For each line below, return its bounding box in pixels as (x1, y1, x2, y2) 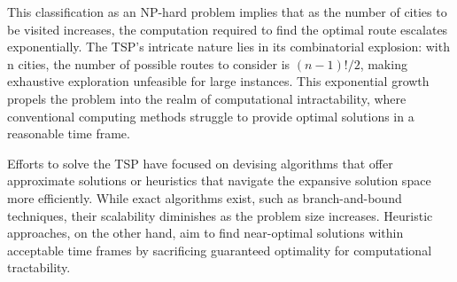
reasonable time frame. (7, 124, 130, 143)
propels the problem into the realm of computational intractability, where (7, 89, 407, 107)
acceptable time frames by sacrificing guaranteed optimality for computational (7, 240, 432, 259)
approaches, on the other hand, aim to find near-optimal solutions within (7, 223, 404, 242)
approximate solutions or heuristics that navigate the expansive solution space (7, 171, 431, 190)
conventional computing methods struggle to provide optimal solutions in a (7, 106, 414, 125)
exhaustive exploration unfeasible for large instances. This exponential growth (7, 72, 430, 90)
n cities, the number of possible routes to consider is (7, 54, 290, 73)
